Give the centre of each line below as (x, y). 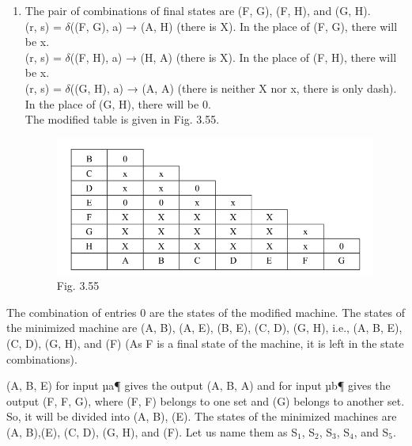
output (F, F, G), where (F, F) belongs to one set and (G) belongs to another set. (206, 400)
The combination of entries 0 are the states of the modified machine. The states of (206, 312)
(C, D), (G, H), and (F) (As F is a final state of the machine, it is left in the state (205, 343)
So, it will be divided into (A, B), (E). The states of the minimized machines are (202, 416)
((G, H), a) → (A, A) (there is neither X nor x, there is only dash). (233, 88)
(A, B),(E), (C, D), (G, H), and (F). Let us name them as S (152, 431)
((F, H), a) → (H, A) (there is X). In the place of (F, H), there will (233, 57)
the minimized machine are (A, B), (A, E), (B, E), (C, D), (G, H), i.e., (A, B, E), (204, 328)
